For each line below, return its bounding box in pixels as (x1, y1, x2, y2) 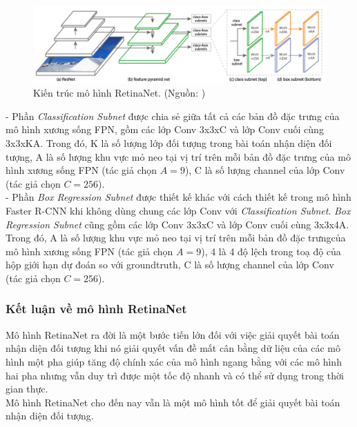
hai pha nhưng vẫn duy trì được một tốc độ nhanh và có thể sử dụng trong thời (6, 368, 344, 382)
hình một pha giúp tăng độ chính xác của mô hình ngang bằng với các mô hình (6, 354, 342, 368)
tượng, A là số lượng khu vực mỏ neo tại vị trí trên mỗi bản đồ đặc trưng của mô (6, 149, 351, 163)
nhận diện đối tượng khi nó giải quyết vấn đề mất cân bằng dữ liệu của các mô (6, 341, 340, 355)
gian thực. (6, 381, 48, 396)
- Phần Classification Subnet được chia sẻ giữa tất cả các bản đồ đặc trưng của (6, 108, 340, 123)
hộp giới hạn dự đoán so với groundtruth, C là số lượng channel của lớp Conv (6, 257, 334, 272)
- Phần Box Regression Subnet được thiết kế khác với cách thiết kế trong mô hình (6, 190, 351, 204)
